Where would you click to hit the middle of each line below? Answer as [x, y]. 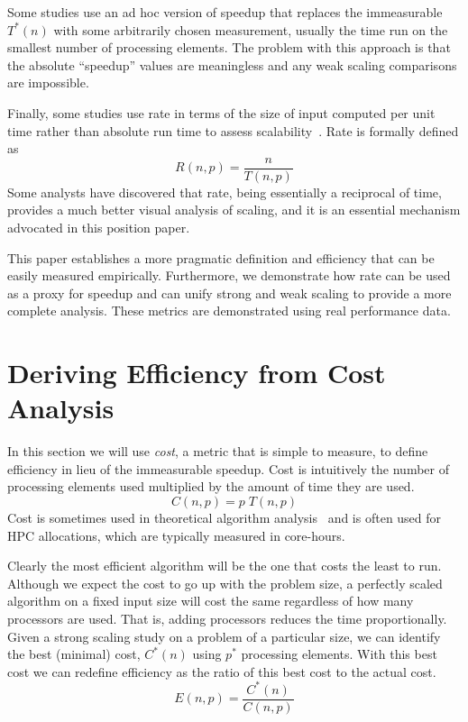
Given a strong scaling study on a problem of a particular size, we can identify [224, 636]
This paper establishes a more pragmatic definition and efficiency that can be [221, 257]
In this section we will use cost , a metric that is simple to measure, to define [218, 451]
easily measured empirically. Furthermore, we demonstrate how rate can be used [229, 275]
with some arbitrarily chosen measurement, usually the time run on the [251, 29]
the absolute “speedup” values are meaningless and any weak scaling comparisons [232, 64]
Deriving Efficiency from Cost [197, 373]
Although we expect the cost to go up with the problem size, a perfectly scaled [225, 583]
